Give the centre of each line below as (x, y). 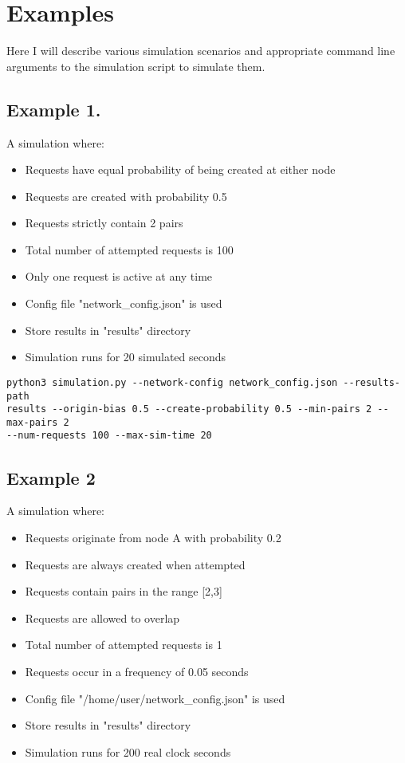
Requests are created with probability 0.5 (126, 196)
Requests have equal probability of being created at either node (180, 169)
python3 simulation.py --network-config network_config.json (172, 382)
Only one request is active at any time (119, 276)
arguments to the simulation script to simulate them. (136, 66)
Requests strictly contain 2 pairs (104, 223)
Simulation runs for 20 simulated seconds (126, 357)
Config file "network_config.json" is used (124, 303)
